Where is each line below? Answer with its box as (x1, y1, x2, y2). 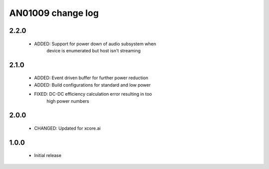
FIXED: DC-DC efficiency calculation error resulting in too (34, 91, 152, 97)
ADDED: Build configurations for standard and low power (34, 82, 151, 88)
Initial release (34, 153, 62, 159)
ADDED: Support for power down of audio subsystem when (34, 40, 156, 47)
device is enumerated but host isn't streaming (46, 47, 141, 53)
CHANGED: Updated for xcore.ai (34, 125, 101, 131)
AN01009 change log (9, 7, 99, 18)
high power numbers (46, 98, 89, 104)
